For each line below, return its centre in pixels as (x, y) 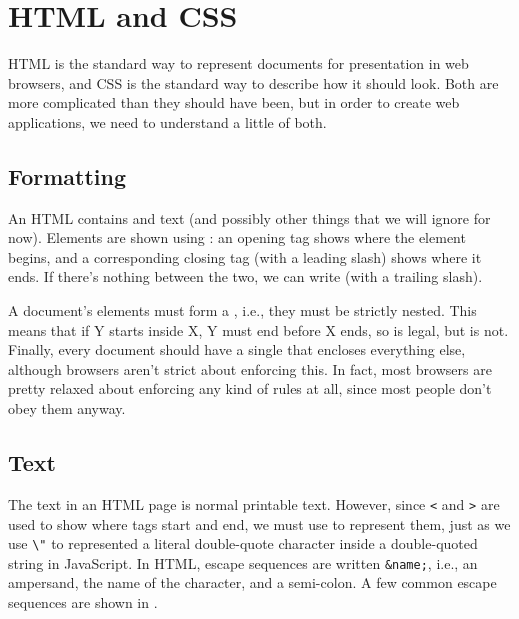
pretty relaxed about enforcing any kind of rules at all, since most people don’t (250, 388)
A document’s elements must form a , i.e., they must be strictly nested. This (242, 310)
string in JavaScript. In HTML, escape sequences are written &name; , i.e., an (243, 562)
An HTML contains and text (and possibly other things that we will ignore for (249, 217)
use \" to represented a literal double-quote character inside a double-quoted (243, 543)
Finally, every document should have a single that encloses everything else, (237, 349)
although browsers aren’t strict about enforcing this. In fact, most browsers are (250, 368)
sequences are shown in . (83, 602)
